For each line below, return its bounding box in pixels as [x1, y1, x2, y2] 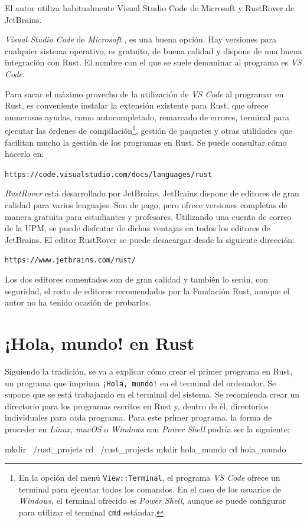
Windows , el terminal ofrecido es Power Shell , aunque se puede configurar [18, 494, 286, 507]
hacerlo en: [5, 147, 44, 160]
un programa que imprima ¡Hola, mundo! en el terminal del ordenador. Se [5, 376, 276, 389]
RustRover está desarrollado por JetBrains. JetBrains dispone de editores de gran [5, 187, 299, 199]
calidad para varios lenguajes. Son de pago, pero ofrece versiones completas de [5, 199, 288, 211]
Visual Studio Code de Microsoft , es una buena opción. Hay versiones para [5, 33, 277, 45]
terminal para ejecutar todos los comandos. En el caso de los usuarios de [18, 482, 281, 495]
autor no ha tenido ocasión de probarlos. [5, 296, 152, 308]
